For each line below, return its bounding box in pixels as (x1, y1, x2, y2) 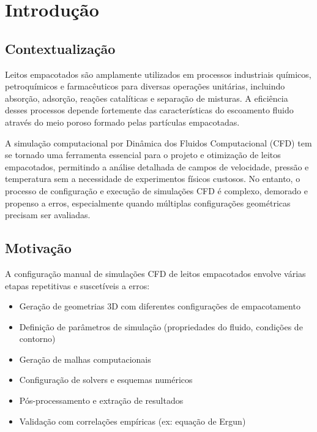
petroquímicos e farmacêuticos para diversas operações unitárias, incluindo (5, 80, 285, 93)
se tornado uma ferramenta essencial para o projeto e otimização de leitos (5, 148, 281, 161)
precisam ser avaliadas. (5, 208, 91, 221)
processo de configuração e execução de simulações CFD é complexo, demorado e (5, 184, 308, 197)
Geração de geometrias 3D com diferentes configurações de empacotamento (19, 300, 300, 313)
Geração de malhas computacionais (19, 352, 151, 365)
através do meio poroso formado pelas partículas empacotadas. (5, 115, 240, 128)
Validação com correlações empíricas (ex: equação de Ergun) (19, 414, 246, 427)
